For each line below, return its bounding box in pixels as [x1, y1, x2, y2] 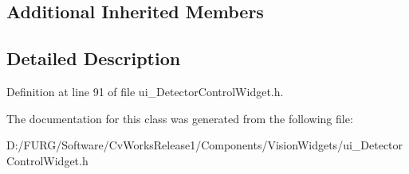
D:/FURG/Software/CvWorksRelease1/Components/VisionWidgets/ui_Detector [6, 137, 403, 153]
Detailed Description [6, 46, 181, 71]
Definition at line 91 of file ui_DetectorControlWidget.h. [6, 83, 284, 99]
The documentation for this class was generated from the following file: [6, 110, 353, 126]
